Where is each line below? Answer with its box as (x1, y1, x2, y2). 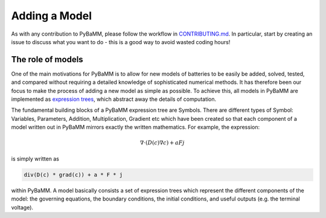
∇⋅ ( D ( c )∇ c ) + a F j (139, 139, 185, 146)
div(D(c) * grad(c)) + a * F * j (24, 171, 123, 178)
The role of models (11, 54, 84, 65)
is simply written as (11, 155, 60, 162)
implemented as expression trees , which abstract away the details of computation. (11, 95, 217, 103)
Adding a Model (11, 9, 92, 22)
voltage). (11, 204, 33, 211)
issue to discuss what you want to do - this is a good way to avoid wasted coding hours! (11, 38, 231, 45)
